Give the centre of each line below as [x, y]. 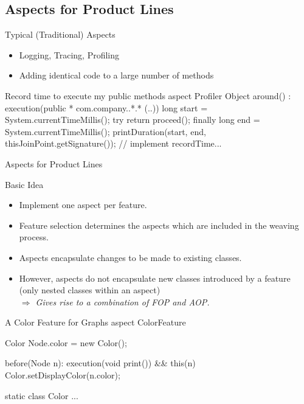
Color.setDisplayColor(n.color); [63, 375]
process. [34, 237]
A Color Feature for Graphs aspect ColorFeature [95, 322]
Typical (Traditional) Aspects [60, 34]
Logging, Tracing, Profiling [69, 54]
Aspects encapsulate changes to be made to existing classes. [130, 257]
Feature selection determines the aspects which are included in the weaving [159, 225]
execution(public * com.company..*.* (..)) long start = [106, 107]
